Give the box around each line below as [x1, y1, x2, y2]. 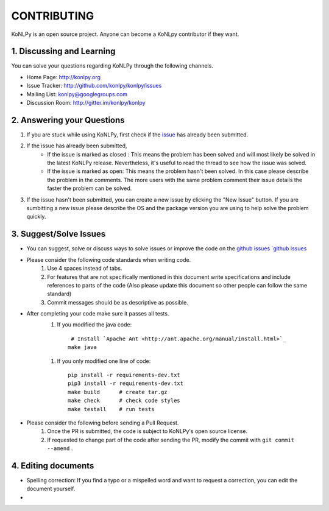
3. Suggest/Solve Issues [11, 229, 106, 239]
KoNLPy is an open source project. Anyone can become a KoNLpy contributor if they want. [11, 30, 239, 38]
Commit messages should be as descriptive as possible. [47, 298, 188, 306]
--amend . [47, 445, 73, 452]
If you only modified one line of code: [57, 357, 151, 365]
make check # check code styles [68, 397, 181, 404]
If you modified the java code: [57, 321, 132, 328]
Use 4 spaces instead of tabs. [47, 265, 122, 272]
